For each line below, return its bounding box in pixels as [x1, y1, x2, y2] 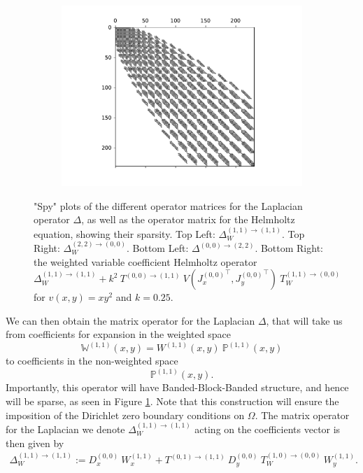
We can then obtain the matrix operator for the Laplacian [6, 313, 255, 327]
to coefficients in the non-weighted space [6, 353, 178, 368]
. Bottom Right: [255, 241, 323, 255]
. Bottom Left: [127, 241, 189, 255]
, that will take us [266, 313, 343, 327]
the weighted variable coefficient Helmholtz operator [34, 254, 257, 269]
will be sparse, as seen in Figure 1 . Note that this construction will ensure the [6, 394, 339, 409]
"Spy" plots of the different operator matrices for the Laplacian [34, 198, 303, 213]
